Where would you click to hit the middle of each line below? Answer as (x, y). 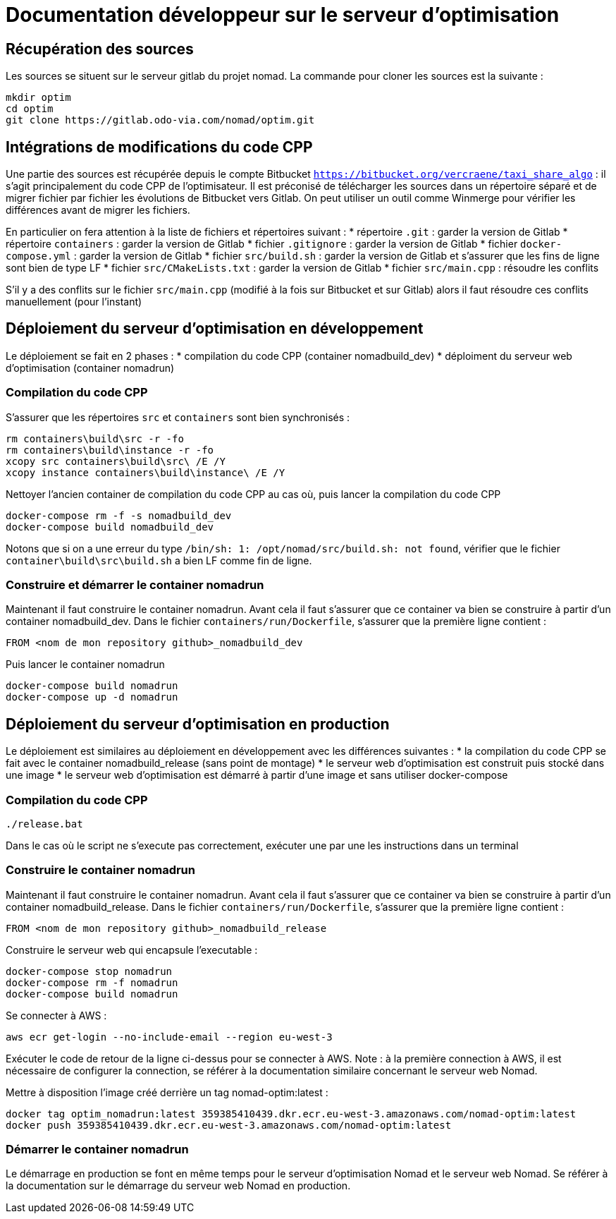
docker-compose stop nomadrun (89, 971)
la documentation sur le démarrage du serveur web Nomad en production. (178, 1186)
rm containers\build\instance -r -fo (110, 450)
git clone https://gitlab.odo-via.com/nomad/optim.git (160, 120)
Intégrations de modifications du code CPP (159, 147)
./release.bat (44, 824)
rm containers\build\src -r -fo (95, 438)
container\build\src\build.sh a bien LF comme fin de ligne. (159, 560)
